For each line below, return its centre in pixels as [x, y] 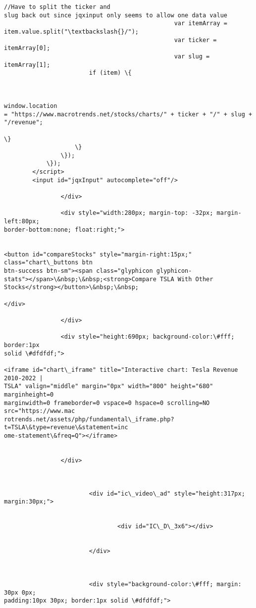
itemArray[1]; [27, 65]
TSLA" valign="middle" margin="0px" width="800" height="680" [109, 386]
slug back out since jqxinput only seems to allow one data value [116, 15]
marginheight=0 [29, 394]
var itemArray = [201, 24]
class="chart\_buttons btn [48, 263]
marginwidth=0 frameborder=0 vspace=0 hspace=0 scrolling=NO [107, 403]
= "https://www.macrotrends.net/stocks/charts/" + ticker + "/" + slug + [128, 114]
